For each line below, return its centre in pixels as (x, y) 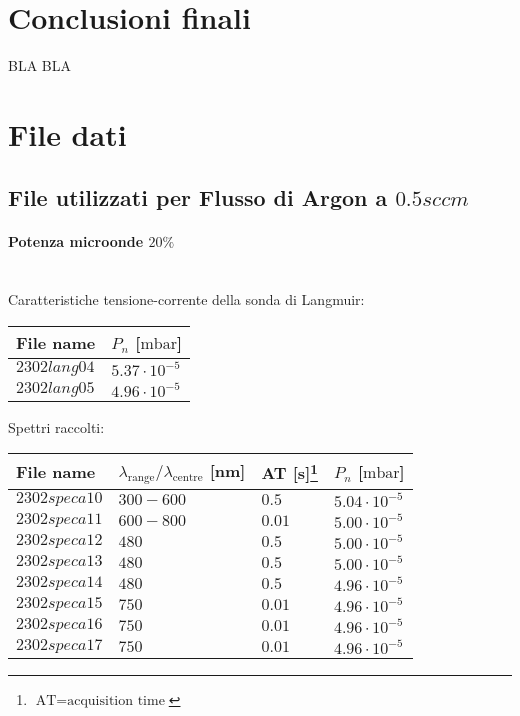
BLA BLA (39, 65)
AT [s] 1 (289, 471)
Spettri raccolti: (56, 426)
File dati (67, 133)
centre (187, 478)
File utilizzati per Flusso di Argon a (198, 197)
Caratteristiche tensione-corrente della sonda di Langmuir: (186, 299)
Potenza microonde (76, 241)
